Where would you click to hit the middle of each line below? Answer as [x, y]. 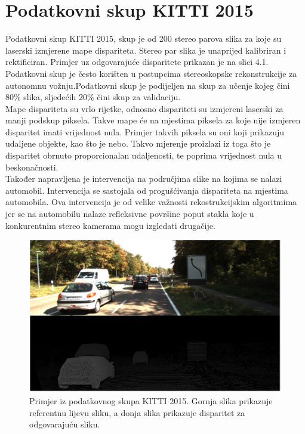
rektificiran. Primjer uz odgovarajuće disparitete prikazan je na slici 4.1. [137, 62]
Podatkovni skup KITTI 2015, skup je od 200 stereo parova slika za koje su [144, 38]
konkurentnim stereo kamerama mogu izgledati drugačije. [110, 225]
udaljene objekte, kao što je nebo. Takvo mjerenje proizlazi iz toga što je [138, 143]
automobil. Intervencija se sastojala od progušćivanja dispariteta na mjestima [147, 190]
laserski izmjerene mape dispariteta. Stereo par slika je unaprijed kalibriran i [146, 50]
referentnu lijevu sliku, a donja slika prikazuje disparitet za [137, 412]
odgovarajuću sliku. [65, 424]
